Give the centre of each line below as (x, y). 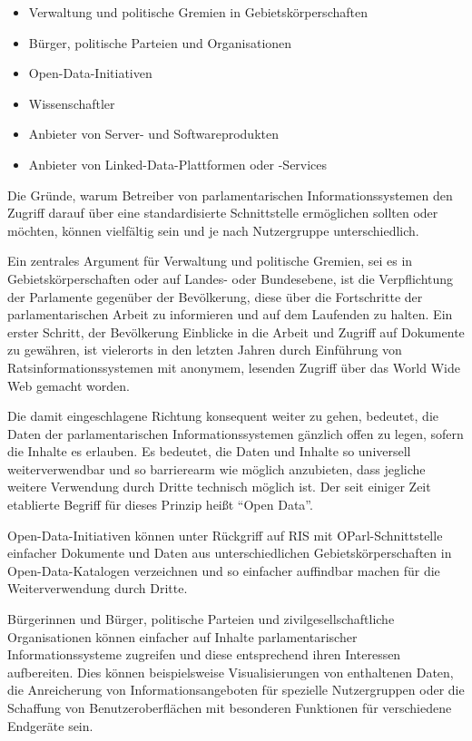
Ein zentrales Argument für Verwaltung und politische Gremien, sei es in (210, 261)
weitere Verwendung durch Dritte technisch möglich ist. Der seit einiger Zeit (219, 487)
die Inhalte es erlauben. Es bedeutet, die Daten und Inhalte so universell (209, 451)
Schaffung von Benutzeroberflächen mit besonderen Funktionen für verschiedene (230, 707)
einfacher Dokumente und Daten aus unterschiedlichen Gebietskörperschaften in (230, 553)
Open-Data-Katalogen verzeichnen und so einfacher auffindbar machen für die (224, 570)
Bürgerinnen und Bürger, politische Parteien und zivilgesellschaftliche (201, 619)
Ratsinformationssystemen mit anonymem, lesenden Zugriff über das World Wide (234, 367)
